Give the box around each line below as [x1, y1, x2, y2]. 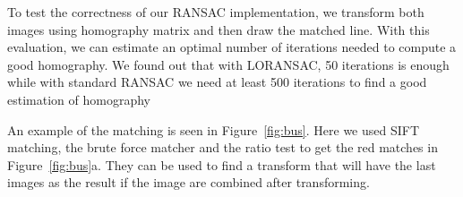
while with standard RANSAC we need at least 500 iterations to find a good [7, 73, 427, 91]
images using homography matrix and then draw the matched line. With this [7, 20, 430, 39]
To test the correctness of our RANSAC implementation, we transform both [7, 3, 424, 21]
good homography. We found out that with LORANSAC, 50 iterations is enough [7, 55, 450, 73]
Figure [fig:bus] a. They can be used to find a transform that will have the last [7, 155, 436, 174]
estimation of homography [7, 90, 150, 108]
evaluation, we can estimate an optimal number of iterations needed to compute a [7, 38, 457, 56]
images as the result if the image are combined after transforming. [7, 173, 370, 192]
